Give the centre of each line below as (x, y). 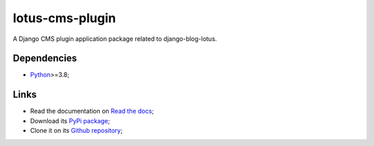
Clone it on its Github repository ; (76, 131)
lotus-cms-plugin (64, 18)
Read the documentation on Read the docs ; (92, 111)
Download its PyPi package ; (70, 120)
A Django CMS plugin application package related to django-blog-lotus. (115, 39)
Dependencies (45, 58)
